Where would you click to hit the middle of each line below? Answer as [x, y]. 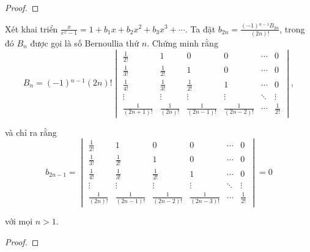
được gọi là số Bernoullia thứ [85, 43]
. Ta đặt [200, 28]
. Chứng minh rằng [183, 43]
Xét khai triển [31, 28]
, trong [292, 28]
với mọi [19, 221]
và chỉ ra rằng [31, 132]
